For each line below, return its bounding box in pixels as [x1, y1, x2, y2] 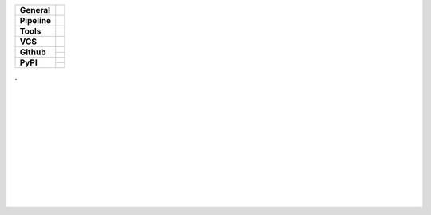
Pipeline [19, 15, 52, 26]
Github [19, 46, 46, 58]
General [19, 5, 51, 15]
